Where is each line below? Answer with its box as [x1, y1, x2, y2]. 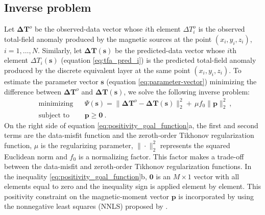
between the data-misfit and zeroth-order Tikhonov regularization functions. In [4, 161, 252, 172]
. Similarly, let [37, 44, 82, 55]
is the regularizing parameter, [40, 139, 133, 150]
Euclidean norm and [4, 151, 67, 161]
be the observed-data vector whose [34, 23, 143, 34]
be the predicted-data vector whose [115, 44, 225, 55]
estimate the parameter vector [4, 76, 99, 86]
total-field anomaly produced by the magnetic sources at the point [4, 33, 212, 44]
